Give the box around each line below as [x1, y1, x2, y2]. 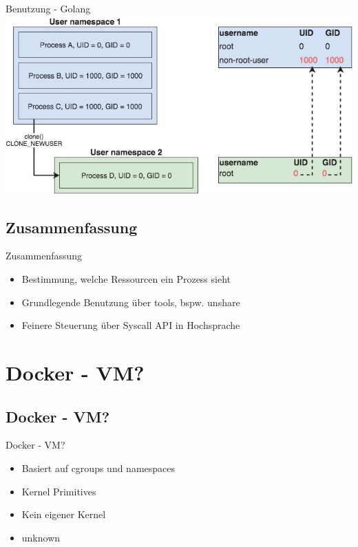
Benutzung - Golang [6, 1, 91, 15]
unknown [21, 530, 61, 544]
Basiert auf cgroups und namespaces [21, 461, 176, 475]
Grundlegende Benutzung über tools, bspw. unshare [21, 294, 240, 309]
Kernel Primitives [21, 484, 96, 498]
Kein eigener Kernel [21, 507, 106, 522]
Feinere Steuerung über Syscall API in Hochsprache [21, 318, 240, 332]
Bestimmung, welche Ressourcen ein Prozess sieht [21, 272, 231, 286]
